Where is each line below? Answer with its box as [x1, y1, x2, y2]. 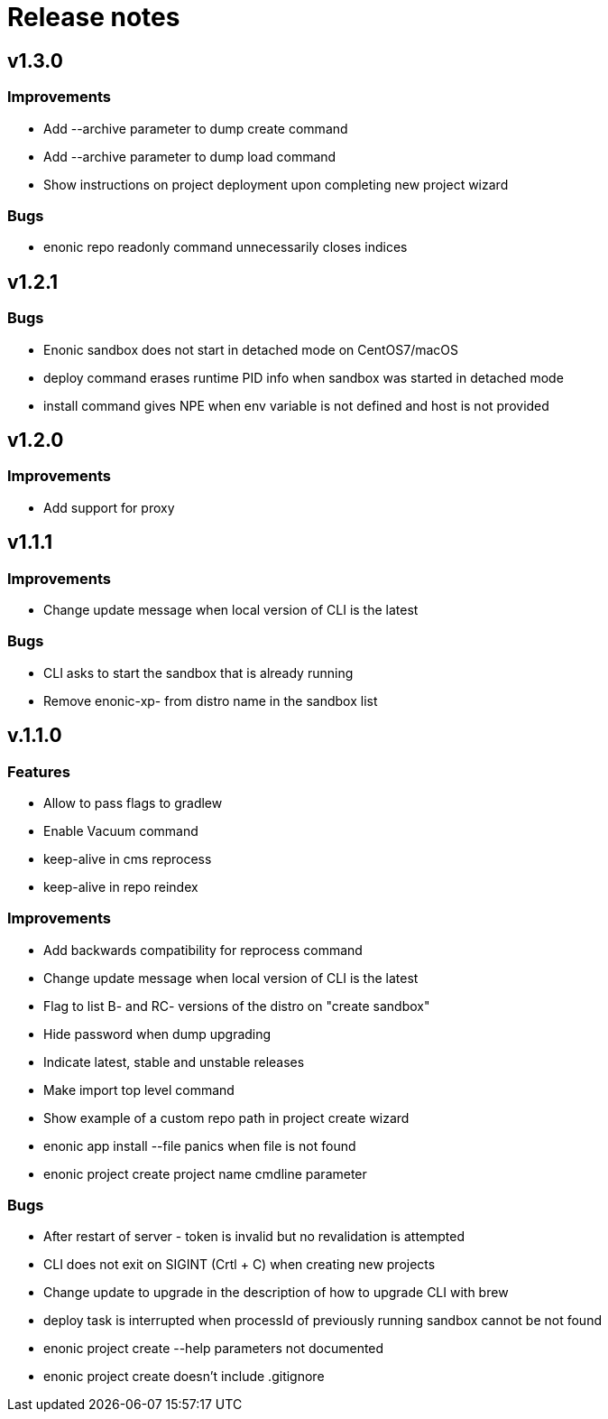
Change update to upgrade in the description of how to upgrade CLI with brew [43, 1285, 509, 1301]
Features [7, 762, 70, 781]
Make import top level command [43, 1081, 235, 1098]
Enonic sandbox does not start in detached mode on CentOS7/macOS [43, 341, 458, 357]
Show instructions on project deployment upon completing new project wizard [43, 176, 509, 192]
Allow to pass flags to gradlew [43, 794, 223, 811]
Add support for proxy [43, 499, 175, 515]
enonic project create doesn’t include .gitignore [43, 1368, 325, 1385]
